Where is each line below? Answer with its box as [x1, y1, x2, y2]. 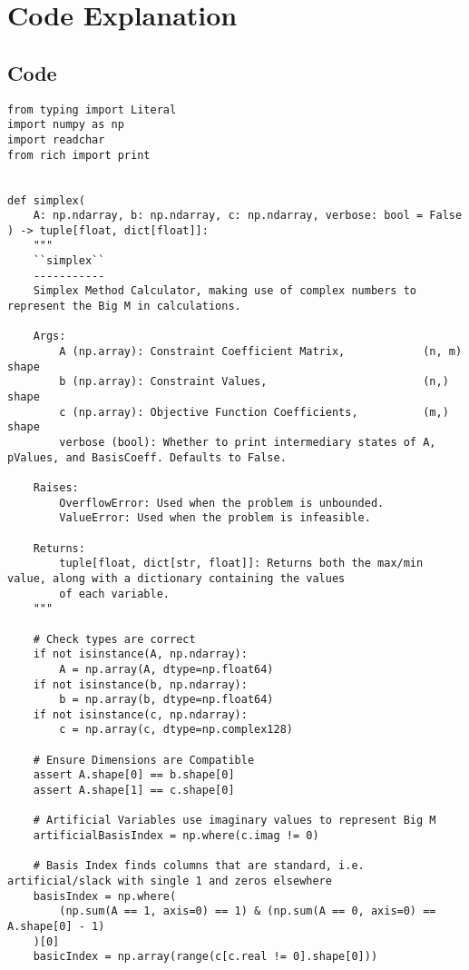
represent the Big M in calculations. [7, 300, 241, 313]
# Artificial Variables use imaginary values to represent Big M [33, 814, 436, 827]
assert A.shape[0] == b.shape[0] [33, 768, 235, 782]
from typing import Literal [7, 103, 177, 116]
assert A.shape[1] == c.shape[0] [33, 784, 235, 797]
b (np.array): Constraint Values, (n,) [59, 375, 449, 389]
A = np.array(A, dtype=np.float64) [59, 662, 274, 676]
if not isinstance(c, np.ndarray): [33, 708, 248, 721]
